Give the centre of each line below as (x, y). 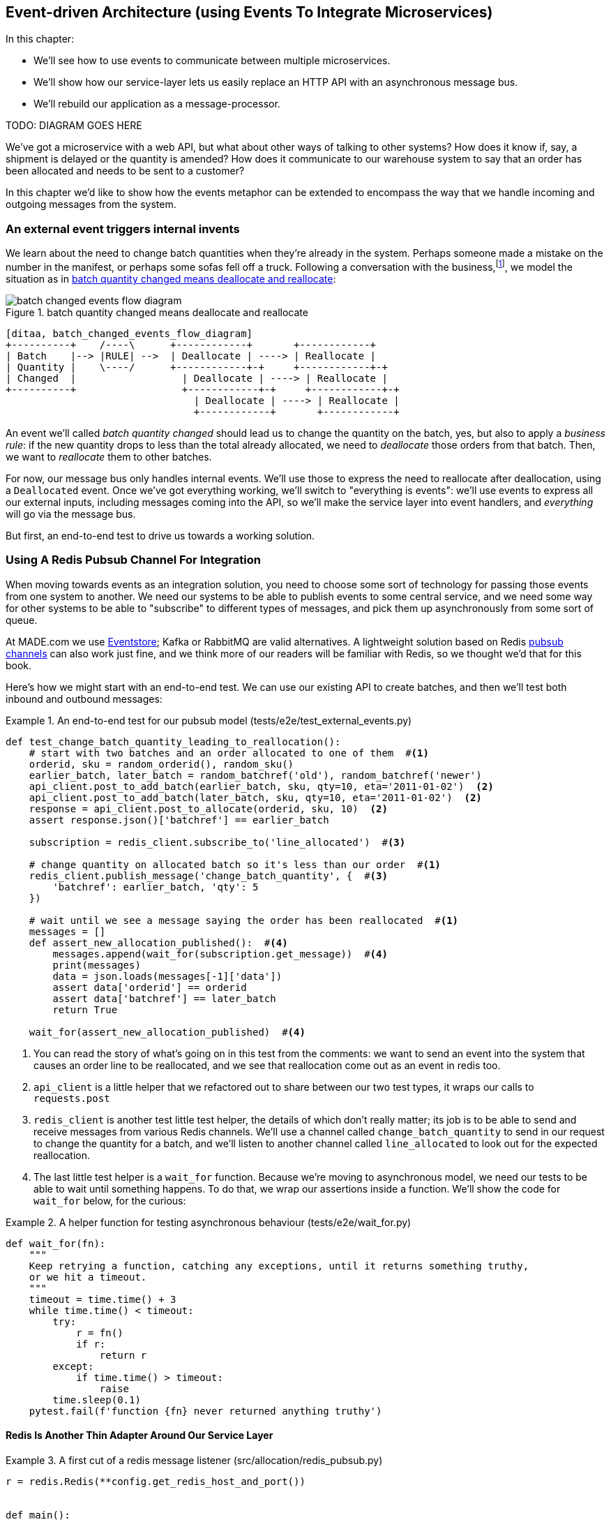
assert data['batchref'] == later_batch (164, 998)
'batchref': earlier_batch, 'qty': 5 (156, 887)
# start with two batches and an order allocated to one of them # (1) (229, 753)
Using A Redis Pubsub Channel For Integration (133, 560)
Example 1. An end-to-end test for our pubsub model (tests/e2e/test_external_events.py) (209, 720)
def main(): (38, 1515)
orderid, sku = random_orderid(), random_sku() (161, 764)
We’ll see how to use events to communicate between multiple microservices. (212, 61)
